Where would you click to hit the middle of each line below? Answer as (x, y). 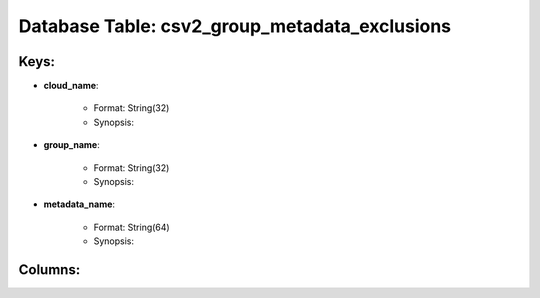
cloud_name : (71, 86)
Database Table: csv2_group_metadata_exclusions (235, 26)
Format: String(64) (131, 227)
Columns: (49, 269)
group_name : (71, 145)
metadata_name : (79, 204)
